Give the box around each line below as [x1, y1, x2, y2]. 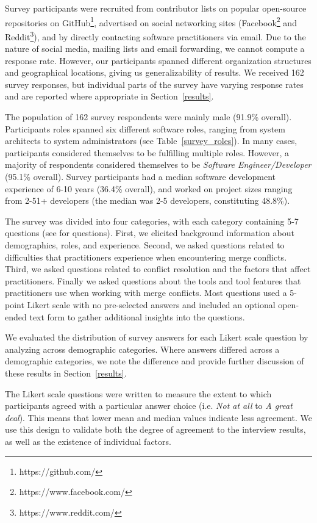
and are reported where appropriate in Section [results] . [5, 90, 214, 103]
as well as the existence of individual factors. [5, 435, 171, 447]
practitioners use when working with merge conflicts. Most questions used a [5, 286, 287, 299]
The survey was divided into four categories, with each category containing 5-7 [5, 214, 299, 227]
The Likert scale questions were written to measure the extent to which [5, 387, 272, 400]
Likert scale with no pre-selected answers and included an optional [27, 298, 276, 311]
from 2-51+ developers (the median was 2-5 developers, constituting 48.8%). [5, 194, 290, 207]
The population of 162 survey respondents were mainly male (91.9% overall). [5, 110, 292, 123]
